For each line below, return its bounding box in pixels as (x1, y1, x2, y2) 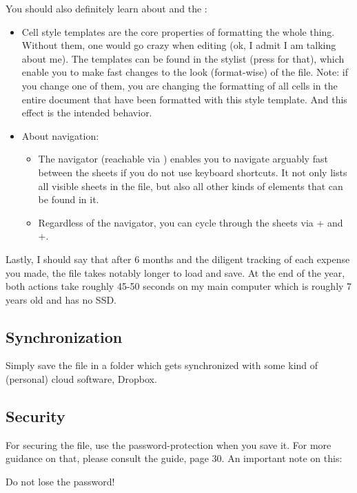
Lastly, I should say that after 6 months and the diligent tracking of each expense (6, 251, 350, 266)
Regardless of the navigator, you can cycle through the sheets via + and (38, 215, 343, 229)
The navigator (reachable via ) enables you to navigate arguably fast (38, 151, 328, 166)
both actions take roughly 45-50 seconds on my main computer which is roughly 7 (6, 279, 352, 293)
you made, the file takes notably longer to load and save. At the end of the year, (6, 265, 345, 280)
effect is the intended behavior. (21, 105, 152, 120)
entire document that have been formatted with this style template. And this (21, 92, 347, 106)
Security (6, 406, 65, 427)
